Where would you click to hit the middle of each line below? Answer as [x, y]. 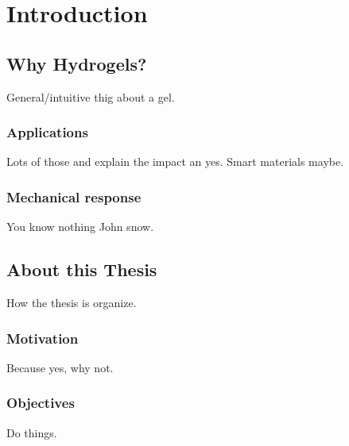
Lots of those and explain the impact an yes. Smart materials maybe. [175, 161]
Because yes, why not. [60, 367]
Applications [47, 132]
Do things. [32, 432]
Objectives [41, 403]
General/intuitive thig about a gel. [91, 96]
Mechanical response [74, 196]
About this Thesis [82, 269]
